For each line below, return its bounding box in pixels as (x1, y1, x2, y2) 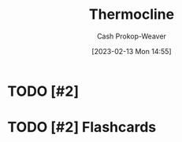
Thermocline (88, 5, 175, 24)
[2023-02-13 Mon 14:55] (91, 46, 172, 56)
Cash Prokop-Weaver (96, 31, 167, 41)
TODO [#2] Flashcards (7, 118, 157, 137)
